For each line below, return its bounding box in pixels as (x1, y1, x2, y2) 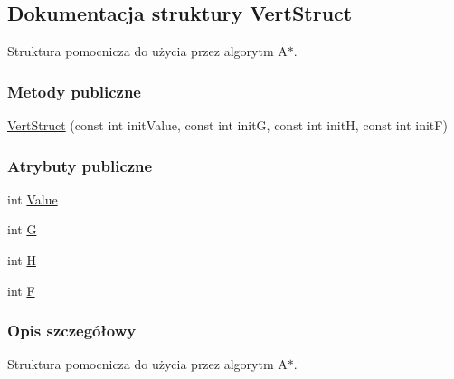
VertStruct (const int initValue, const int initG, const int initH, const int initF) (7, 116, 448, 135)
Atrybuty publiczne (7, 154, 153, 176)
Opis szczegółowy (7, 319, 137, 342)
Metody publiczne (7, 80, 141, 102)
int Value (7, 189, 58, 208)
